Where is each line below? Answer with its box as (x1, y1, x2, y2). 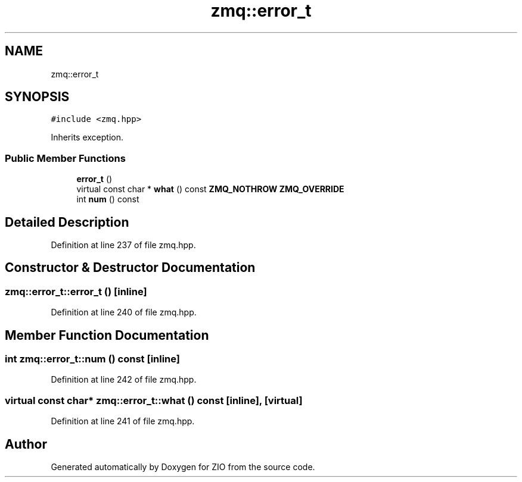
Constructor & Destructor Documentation (5, 260, 256, 276)
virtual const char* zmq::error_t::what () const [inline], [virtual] (5, 394, 303, 406)
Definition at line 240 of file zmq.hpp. (51, 307, 197, 318)
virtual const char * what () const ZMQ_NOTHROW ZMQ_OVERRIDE (76, 184, 344, 195)
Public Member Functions (5, 152, 126, 164)
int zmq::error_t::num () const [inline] (5, 353, 181, 365)
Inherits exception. (51, 132, 124, 143)
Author (5, 436, 47, 452)
